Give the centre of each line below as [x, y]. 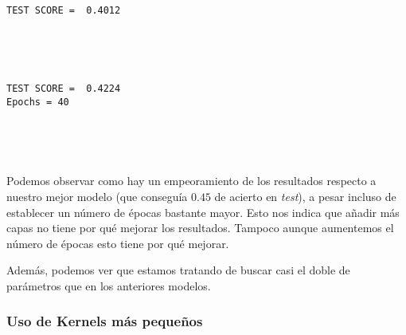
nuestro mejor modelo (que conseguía [97, 196]
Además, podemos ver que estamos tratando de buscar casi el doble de [178, 270]
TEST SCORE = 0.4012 [64, 10]
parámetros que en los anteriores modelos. [109, 285]
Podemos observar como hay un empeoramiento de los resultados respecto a [191, 181]
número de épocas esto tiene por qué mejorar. [118, 243]
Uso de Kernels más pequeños [105, 321]
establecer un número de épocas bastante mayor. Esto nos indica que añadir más [203, 212]
